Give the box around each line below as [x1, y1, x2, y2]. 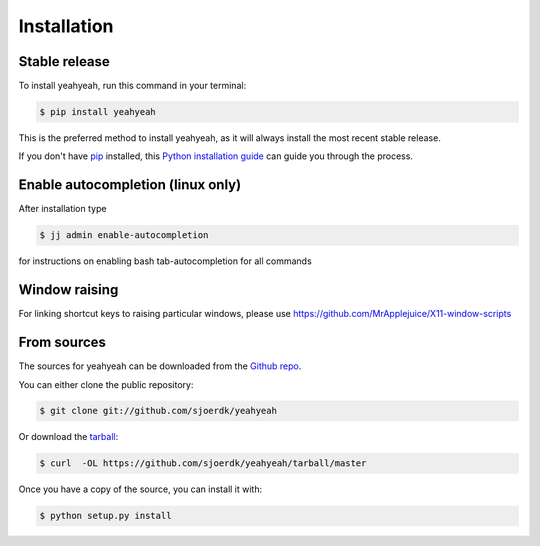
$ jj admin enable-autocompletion [39, 230, 209, 241]
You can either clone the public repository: [18, 378, 194, 390]
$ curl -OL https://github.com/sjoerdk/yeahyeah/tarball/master [39, 458, 367, 469]
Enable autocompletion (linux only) [18, 176, 242, 194]
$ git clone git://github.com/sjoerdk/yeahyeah [39, 405, 277, 417]
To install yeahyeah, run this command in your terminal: [18, 80, 247, 92]
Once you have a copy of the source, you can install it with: [18, 483, 263, 495]
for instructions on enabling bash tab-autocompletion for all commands [18, 255, 312, 267]
